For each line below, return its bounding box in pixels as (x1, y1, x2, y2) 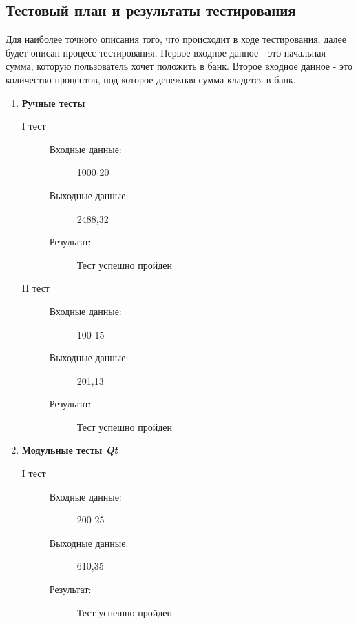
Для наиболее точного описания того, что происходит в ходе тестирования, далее (6, 32, 347, 46)
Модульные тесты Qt (21, 443, 118, 457)
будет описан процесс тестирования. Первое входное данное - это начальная (6, 45, 326, 59)
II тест (21, 281, 50, 295)
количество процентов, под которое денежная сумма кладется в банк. (6, 72, 296, 86)
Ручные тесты (21, 95, 85, 110)
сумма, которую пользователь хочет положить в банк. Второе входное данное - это (6, 59, 352, 73)
